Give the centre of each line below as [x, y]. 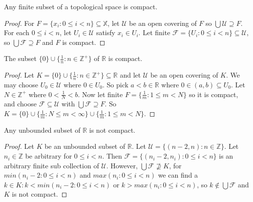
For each [17, 32]
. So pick [115, 85]
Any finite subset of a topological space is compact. [81, 6]
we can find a [178, 175]
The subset [21, 58]
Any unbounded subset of [42, 130]
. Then [112, 156]
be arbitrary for [49, 156]
